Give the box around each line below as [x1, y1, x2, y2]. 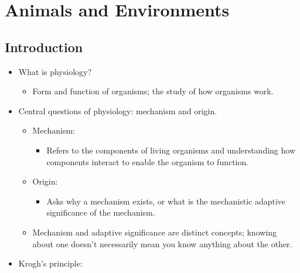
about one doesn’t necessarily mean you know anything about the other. [32, 237, 292, 250]
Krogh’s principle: [18, 257, 83, 269]
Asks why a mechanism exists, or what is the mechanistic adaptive [46, 194, 286, 207]
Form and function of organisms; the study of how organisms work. [32, 85, 274, 97]
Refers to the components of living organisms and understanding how [46, 144, 296, 156]
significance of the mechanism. [46, 206, 155, 219]
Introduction [5, 37, 83, 56]
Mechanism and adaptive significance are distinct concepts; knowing [32, 226, 277, 238]
